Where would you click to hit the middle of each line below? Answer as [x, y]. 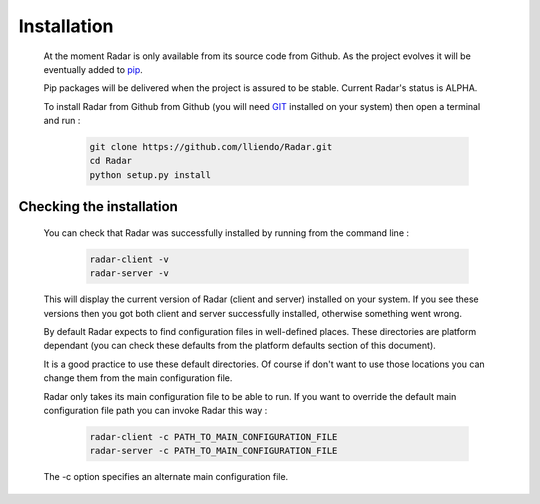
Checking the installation [98, 206]
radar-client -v [129, 259]
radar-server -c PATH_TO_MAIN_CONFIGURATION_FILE [213, 451]
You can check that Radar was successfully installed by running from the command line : [226, 232]
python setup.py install [150, 174]
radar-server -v [129, 273]
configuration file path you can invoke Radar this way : [155, 410]
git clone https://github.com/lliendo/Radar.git [211, 147]
